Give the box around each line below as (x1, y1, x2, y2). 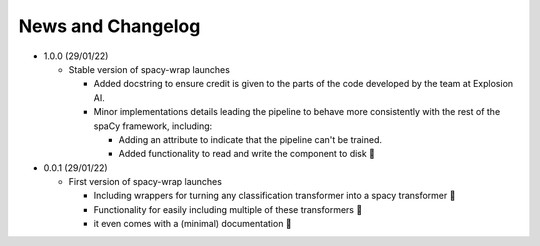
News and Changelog (18, 15, 201, 37)
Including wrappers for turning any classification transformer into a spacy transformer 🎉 (93, 190, 456, 202)
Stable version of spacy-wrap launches (68, 63, 230, 75)
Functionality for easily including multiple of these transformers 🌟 (93, 203, 363, 215)
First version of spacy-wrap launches (68, 176, 222, 188)
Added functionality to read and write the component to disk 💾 (118, 148, 375, 160)
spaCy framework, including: (93, 120, 213, 132)
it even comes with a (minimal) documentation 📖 (93, 218, 292, 230)
